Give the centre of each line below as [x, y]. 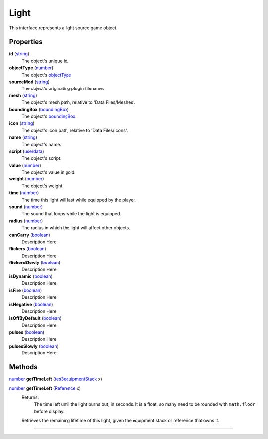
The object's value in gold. [49, 172]
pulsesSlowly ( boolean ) [34, 346]
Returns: [30, 397]
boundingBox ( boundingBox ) [39, 109]
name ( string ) [23, 137]
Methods [23, 367]
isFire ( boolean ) [26, 290]
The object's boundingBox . [49, 116]
